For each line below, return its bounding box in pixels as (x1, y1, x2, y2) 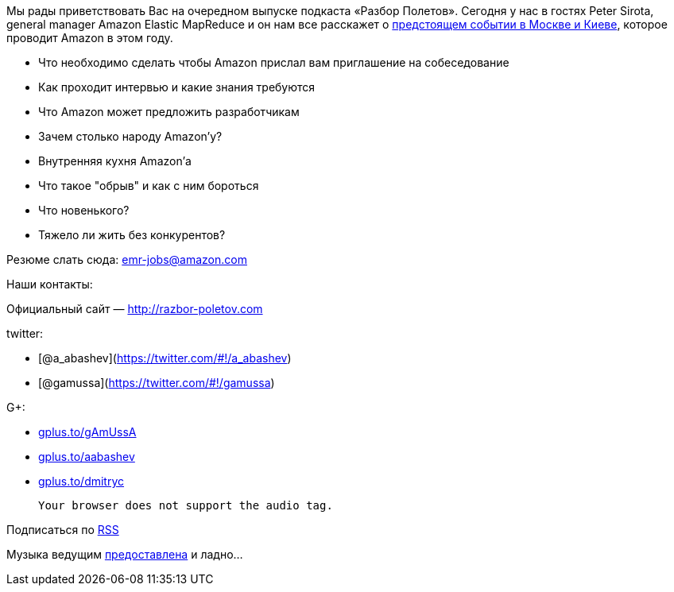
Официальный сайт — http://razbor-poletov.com (6, 302, 263, 315)
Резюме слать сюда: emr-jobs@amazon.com (6, 253, 247, 266)
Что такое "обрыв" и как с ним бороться (38, 179, 259, 192)
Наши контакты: (6, 277, 93, 291)
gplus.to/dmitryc (38, 474, 125, 488)
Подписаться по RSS (6, 523, 119, 536)
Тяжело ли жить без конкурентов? (38, 228, 226, 242)
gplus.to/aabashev (38, 450, 135, 463)
